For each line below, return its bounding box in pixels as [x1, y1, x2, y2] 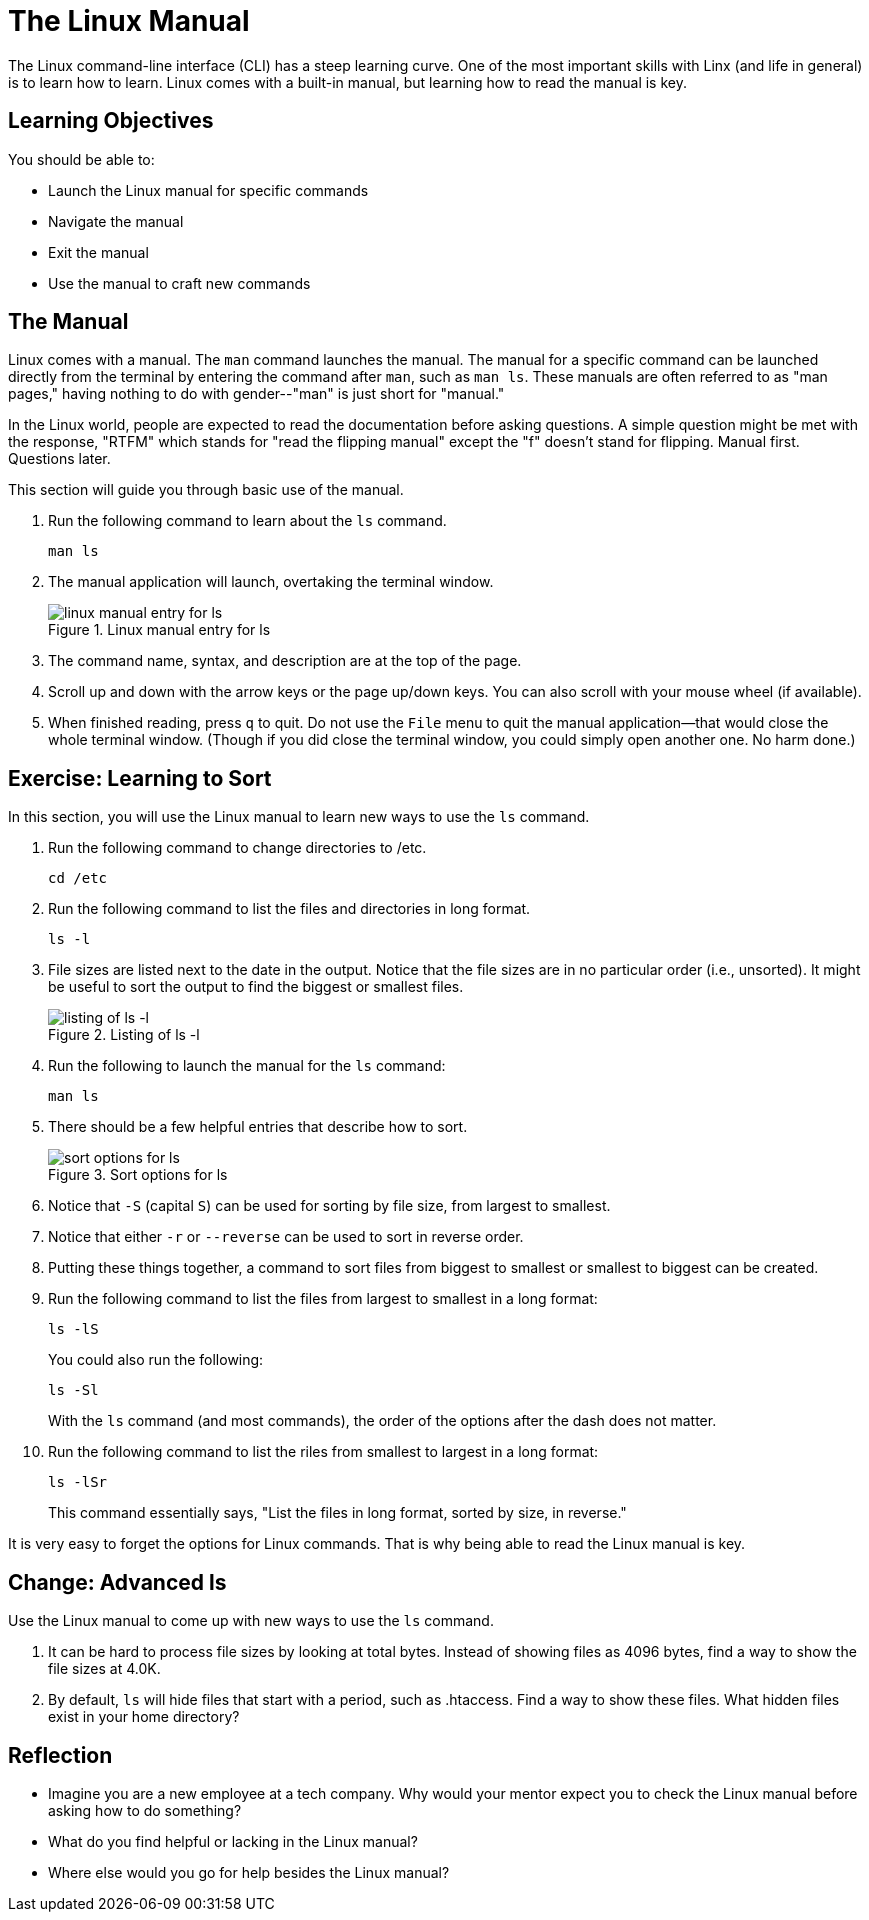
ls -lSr [48, 1474, 108, 1491]
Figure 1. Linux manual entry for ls [48, 621, 271, 639]
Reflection [8, 1742, 113, 1768]
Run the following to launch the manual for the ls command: [48, 1057, 446, 1075]
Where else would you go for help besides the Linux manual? [48, 1863, 450, 1881]
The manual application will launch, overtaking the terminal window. [48, 573, 494, 591]
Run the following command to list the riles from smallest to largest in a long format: [48, 1443, 599, 1461]
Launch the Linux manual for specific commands [48, 181, 369, 199]
